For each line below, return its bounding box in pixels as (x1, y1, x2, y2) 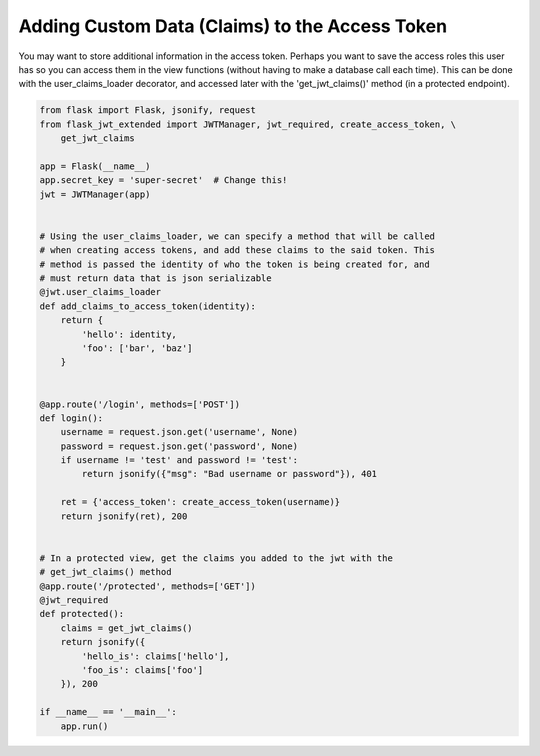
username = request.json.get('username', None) (60, 426, 299, 438)
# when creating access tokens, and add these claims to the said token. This (39, 245, 435, 256)
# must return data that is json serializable (39, 273, 272, 284)
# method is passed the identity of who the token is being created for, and (39, 258, 430, 270)
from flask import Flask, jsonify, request (39, 105, 257, 116)
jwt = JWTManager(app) (39, 188, 151, 200)
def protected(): (39, 608, 125, 620)
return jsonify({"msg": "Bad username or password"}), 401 (81, 468, 378, 480)
